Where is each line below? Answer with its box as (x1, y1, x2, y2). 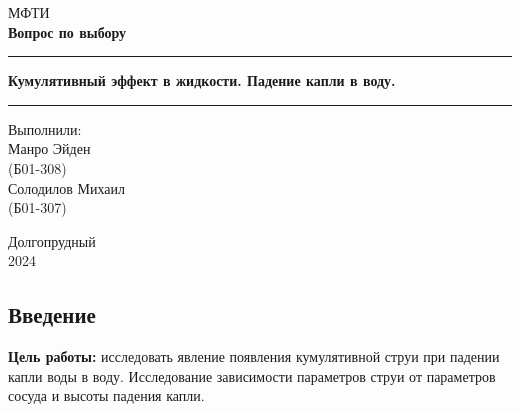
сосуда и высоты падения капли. (8, 385, 205, 406)
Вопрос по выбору (8, 21, 127, 42)
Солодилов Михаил (8, 177, 126, 198)
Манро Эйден (8, 138, 91, 159)
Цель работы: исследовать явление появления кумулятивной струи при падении (8, 346, 500, 367)
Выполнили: (8, 118, 82, 139)
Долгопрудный (8, 230, 96, 251)
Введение (8, 299, 96, 330)
